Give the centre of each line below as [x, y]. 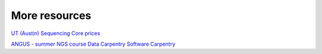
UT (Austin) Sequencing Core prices [56, 33]
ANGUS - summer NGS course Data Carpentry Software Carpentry [93, 44]
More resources [51, 15]
